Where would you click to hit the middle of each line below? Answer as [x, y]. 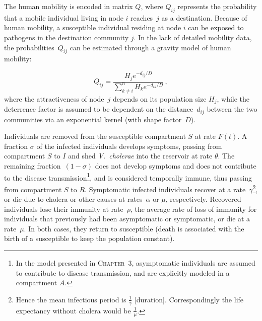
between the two [232, 109]
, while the [233, 98]
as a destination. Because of [204, 17]
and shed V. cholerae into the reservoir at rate [140, 156]
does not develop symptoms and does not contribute [176, 166]
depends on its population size [160, 98]
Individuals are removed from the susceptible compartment [95, 136]
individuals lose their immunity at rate [64, 209]
